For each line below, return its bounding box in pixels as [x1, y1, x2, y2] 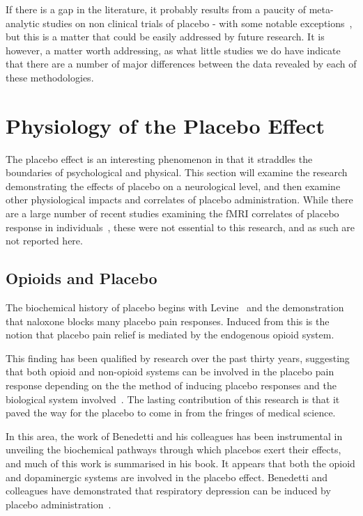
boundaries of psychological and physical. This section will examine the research [6, 165, 348, 180]
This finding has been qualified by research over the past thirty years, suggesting [6, 350, 350, 365]
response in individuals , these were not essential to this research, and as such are [6, 219, 355, 234]
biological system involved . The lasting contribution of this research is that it [6, 391, 340, 406]
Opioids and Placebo [6, 267, 157, 289]
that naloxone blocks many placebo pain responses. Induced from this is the [6, 313, 330, 328]
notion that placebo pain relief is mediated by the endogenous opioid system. [6, 327, 334, 342]
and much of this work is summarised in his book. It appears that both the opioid [6, 455, 355, 470]
